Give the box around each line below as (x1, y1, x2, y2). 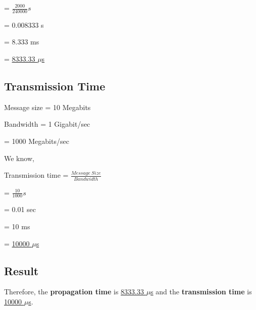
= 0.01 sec (4, 204, 36, 215)
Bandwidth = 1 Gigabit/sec (4, 119, 90, 129)
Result (4, 263, 39, 278)
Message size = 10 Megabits (4, 101, 91, 112)
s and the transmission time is (150, 286, 252, 297)
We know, (4, 152, 34, 163)
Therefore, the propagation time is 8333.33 (4, 286, 144, 297)
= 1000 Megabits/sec (4, 136, 69, 146)
